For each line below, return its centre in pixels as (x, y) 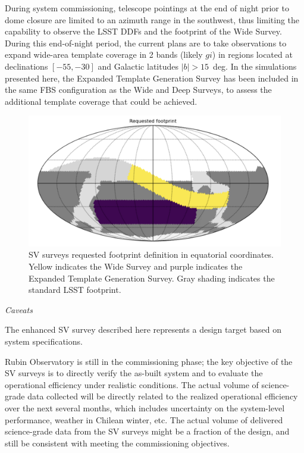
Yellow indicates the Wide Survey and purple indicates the (136, 266)
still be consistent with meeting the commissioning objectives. (117, 443)
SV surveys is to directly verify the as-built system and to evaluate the (134, 373)
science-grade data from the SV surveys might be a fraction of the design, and (147, 431)
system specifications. (44, 341)
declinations (26, 66)
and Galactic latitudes (138, 66)
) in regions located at (252, 54)
